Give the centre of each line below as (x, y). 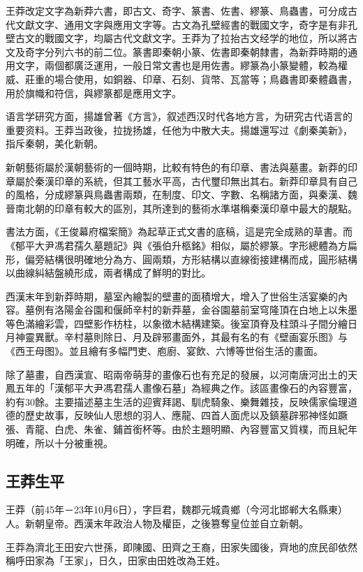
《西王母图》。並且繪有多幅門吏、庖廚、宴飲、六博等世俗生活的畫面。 (164, 351)
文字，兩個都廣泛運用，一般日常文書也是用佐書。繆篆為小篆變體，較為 (176, 65)
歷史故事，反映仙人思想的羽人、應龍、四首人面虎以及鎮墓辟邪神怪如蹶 (186, 415)
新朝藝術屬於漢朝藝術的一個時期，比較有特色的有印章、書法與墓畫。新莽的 (177, 167)
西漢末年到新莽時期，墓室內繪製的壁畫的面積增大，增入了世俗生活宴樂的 (172, 296)
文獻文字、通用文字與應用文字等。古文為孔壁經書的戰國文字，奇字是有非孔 (186, 24)
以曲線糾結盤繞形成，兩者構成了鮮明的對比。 (108, 273)
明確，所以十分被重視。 (59, 442)
